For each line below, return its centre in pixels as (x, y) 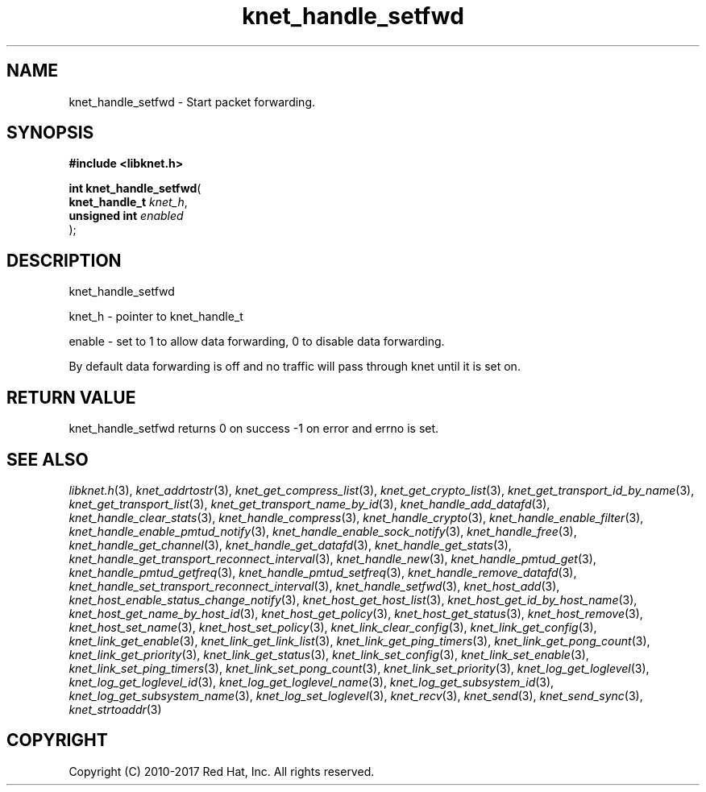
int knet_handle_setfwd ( (135, 189)
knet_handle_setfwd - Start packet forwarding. (192, 102)
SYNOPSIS (50, 133)
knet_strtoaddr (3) (115, 709)
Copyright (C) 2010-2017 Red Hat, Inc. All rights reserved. (222, 771)
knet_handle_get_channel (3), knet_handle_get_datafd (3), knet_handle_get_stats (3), (290, 545)
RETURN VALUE (71, 397)
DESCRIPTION (64, 260)
